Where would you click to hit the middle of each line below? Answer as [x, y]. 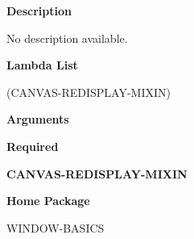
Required [33, 146]
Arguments [38, 119]
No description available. [67, 38]
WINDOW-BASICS [56, 227]
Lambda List [42, 65]
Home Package [48, 201]
